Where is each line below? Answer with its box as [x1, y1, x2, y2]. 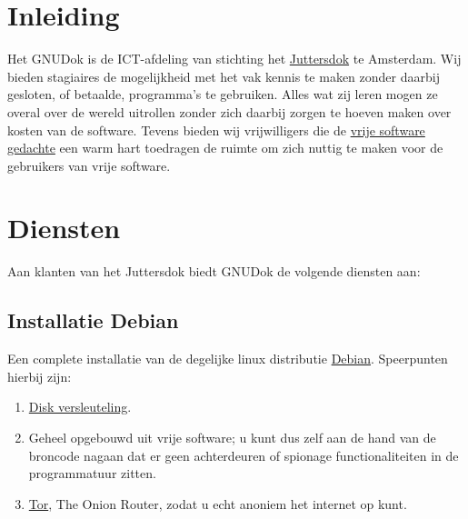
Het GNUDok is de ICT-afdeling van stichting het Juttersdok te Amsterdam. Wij [7, 49, 462, 68]
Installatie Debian [7, 306, 179, 334]
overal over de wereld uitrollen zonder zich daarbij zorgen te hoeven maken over [7, 102, 452, 121]
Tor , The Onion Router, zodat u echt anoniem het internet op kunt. [28, 494, 407, 513]
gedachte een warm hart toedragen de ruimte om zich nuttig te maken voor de [7, 138, 443, 157]
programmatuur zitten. [28, 464, 156, 483]
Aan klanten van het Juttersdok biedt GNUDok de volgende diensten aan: [7, 262, 421, 281]
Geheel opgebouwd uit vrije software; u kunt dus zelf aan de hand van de [28, 427, 436, 446]
